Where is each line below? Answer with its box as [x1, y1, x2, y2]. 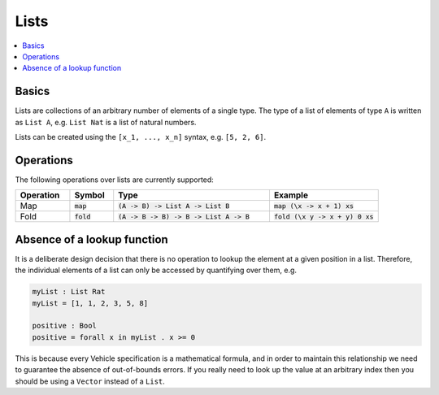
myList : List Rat [32, 287, 106, 297]
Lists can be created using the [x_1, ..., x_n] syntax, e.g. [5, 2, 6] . [15, 132, 267, 142]
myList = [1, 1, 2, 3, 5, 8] [32, 298, 149, 308]
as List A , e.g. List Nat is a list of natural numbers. [15, 117, 197, 127]
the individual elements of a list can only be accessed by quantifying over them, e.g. [15, 265, 297, 276]
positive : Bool [32, 321, 98, 331]
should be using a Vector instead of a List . [15, 376, 166, 386]
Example [273, 189, 309, 201]
